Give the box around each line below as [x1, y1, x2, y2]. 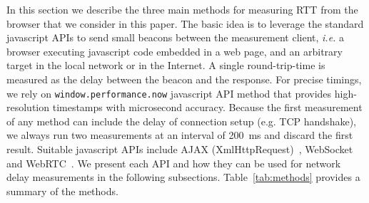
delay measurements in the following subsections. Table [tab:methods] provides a [6, 170, 360, 184]
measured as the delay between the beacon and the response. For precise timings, [6, 71, 362, 86]
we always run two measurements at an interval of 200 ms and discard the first [6, 127, 353, 142]
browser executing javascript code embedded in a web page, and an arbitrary [6, 43, 343, 58]
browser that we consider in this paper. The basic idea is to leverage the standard [6, 16, 364, 31]
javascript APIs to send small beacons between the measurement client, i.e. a [6, 30, 345, 45]
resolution [6, 100, 50, 115]
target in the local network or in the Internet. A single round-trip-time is [6, 58, 325, 73]
